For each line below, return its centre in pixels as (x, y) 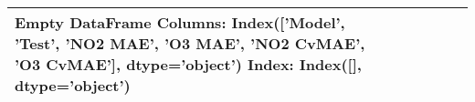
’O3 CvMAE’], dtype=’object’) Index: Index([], (188, 64)
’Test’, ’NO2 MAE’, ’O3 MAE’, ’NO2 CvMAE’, (190, 43)
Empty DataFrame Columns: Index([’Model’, (180, 22)
